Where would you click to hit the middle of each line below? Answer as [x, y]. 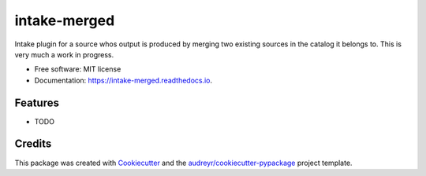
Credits [33, 144]
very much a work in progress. [64, 54]
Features [37, 103]
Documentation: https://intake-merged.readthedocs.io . [123, 80]
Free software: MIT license [78, 69]
